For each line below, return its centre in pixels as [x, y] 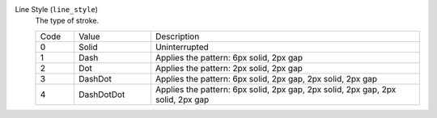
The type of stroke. [67, 21]
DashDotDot [102, 95]
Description [177, 36]
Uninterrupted [182, 47]
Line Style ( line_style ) [57, 9]
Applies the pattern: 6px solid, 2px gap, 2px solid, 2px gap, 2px [276, 89]
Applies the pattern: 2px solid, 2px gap [229, 68]
